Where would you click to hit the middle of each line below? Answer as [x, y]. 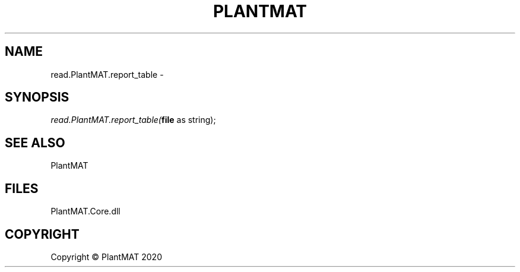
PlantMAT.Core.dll [85, 211]
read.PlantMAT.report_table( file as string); [133, 120]
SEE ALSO [35, 143]
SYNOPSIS [37, 97]
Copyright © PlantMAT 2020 [106, 257]
